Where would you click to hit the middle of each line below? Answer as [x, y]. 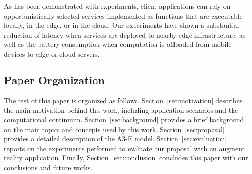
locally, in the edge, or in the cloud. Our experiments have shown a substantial [122, 25]
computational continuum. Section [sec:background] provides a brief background [124, 119]
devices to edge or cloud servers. [52, 53]
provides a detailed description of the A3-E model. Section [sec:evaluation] [116, 139]
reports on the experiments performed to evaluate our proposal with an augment [125, 148]
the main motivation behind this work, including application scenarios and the [121, 110]
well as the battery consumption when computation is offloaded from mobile [118, 44]
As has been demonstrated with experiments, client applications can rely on [117, 6]
